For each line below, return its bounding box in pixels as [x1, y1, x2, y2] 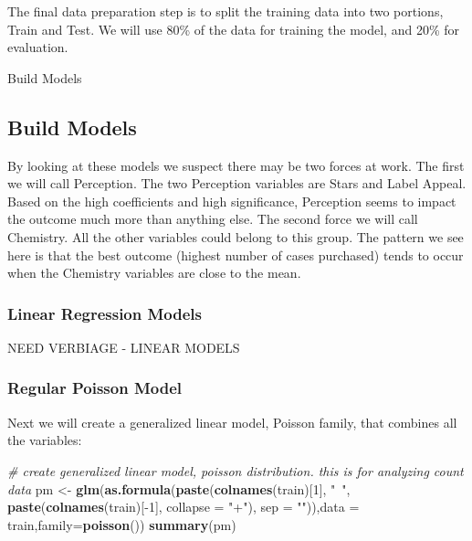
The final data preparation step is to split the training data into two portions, [7, 2, 444, 20]
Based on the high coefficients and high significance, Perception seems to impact [7, 191, 456, 210]
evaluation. [7, 37, 68, 57]
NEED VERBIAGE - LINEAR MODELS [7, 337, 240, 356]
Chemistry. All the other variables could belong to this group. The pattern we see [7, 227, 464, 246]
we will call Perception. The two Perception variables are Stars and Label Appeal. [7, 174, 467, 193]
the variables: [7, 430, 82, 450]
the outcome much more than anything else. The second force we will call [7, 209, 418, 228]
